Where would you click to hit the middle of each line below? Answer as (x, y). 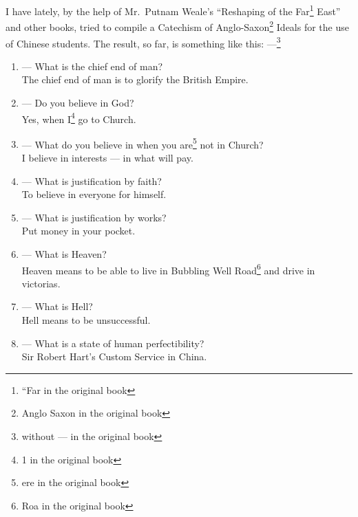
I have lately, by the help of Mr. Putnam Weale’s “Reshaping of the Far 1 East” (173, 10)
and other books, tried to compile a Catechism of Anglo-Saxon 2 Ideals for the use (177, 26)
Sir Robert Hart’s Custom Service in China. (114, 356)
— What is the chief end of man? (92, 66)
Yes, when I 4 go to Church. (79, 118)
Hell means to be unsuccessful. (86, 320)
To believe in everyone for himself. (94, 194)
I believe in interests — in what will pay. (107, 158)
